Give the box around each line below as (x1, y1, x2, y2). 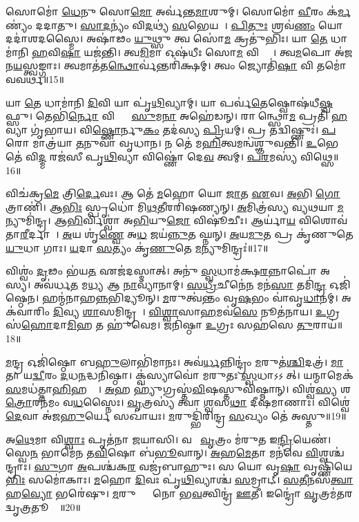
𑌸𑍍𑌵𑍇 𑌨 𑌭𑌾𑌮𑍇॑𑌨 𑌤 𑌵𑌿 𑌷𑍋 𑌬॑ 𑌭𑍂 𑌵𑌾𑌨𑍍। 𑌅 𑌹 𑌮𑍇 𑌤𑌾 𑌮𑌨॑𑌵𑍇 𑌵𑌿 (6, 445, 319, 460)
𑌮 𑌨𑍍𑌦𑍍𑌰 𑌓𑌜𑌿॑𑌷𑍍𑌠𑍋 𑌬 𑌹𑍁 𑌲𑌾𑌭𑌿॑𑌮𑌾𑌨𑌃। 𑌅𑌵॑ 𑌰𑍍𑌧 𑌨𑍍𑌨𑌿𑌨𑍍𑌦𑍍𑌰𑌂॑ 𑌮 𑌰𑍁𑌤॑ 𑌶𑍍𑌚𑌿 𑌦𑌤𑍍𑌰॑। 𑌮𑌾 (6, 354, 344, 369)
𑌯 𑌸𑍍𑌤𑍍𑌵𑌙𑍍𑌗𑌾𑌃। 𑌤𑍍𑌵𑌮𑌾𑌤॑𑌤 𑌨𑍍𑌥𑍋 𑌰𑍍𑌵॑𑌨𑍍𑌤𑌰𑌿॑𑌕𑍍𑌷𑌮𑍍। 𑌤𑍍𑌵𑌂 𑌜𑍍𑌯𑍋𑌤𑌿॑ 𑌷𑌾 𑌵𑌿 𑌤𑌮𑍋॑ (13, 58, 347, 73)
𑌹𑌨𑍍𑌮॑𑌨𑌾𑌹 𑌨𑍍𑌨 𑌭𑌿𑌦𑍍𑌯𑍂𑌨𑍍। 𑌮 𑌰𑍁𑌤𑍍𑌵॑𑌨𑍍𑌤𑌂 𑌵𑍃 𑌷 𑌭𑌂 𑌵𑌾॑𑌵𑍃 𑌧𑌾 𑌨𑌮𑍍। (41, 290, 338, 305)
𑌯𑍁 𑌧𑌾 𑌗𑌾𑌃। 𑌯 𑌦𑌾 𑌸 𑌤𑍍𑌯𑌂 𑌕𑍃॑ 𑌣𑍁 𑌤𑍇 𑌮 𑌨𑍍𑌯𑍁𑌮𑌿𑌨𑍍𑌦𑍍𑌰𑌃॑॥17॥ (6, 240, 269, 254)
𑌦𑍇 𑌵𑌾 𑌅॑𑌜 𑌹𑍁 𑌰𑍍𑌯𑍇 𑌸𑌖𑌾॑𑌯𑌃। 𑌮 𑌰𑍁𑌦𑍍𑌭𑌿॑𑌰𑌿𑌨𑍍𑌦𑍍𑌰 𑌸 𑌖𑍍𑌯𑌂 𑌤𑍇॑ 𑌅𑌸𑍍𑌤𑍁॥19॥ (6, 409, 347, 423)
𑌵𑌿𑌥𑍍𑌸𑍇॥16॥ (300, 149, 339, 163)
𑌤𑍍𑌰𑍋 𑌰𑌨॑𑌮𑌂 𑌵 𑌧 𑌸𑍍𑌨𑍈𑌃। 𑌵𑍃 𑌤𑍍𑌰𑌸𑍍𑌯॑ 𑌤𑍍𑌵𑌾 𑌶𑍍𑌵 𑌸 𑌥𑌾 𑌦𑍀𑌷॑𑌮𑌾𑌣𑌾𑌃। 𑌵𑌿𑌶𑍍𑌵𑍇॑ (6, 395, 351, 409)
